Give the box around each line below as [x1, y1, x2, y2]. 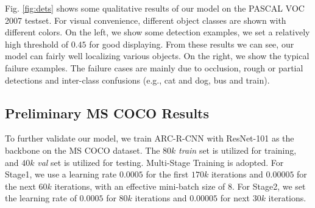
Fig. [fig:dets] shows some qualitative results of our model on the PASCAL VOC [5, 2, 305, 14]
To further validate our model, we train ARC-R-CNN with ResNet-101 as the [5, 132, 294, 145]
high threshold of [5, 37, 68, 50]
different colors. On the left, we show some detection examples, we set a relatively [5, 26, 310, 38]
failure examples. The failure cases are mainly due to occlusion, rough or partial [5, 61, 303, 74]
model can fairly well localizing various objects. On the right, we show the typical [5, 49, 310, 62]
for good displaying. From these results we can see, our [89, 37, 294, 50]
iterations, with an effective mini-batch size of [54, 179, 225, 192]
